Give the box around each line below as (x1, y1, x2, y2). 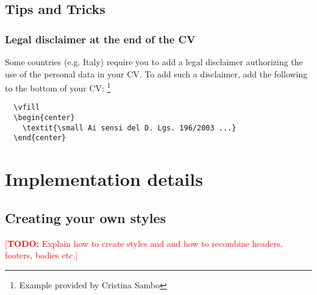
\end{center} (13, 133, 66, 143)
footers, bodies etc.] (5, 249, 78, 261)
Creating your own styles (5, 208, 166, 227)
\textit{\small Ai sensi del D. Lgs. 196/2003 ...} (22, 123, 237, 132)
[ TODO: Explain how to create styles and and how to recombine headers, (5, 236, 283, 249)
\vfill (13, 103, 40, 112)
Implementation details (5, 166, 203, 191)
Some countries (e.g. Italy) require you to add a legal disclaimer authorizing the (5, 55, 303, 68)
